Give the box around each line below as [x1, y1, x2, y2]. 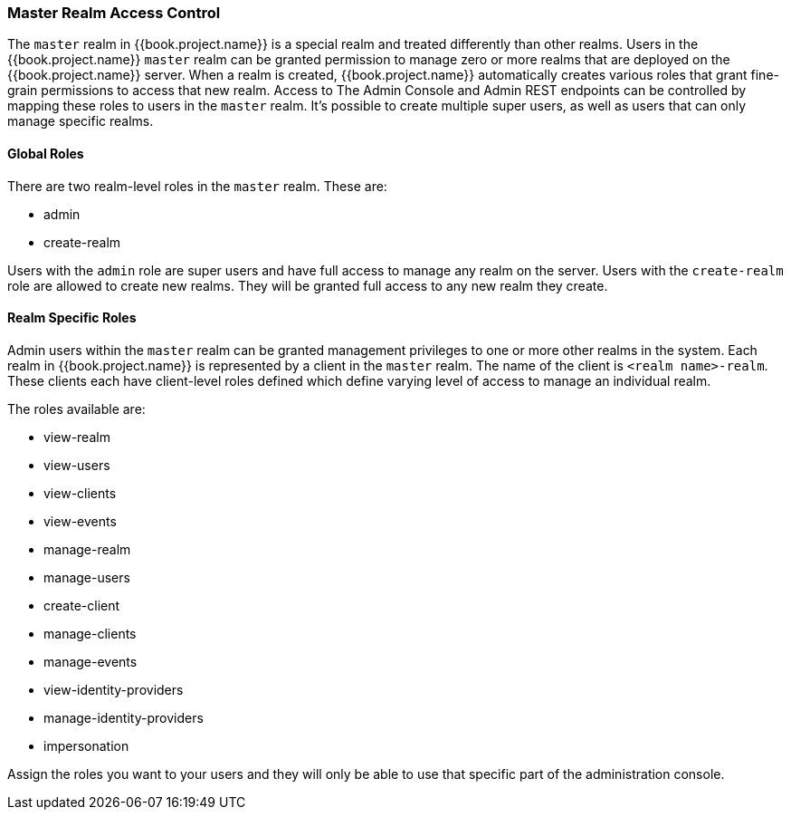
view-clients [43, 485, 117, 501]
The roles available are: [7, 400, 146, 417]
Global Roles [7, 145, 84, 161]
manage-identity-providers [43, 709, 204, 726]
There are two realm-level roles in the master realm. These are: [7, 178, 387, 194]
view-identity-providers [43, 681, 184, 697]
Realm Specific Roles [7, 310, 137, 326]
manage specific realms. [7, 113, 154, 130]
